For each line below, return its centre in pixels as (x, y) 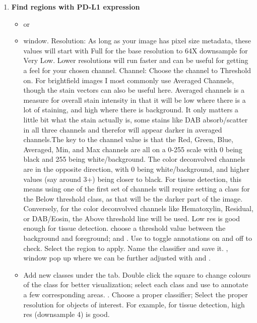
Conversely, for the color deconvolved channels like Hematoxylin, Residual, (138, 208)
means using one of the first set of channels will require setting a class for (137, 189)
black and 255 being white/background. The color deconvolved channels (134, 159)
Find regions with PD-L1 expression (76, 7)
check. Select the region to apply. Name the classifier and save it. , (126, 248)
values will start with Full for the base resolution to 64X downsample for (136, 50)
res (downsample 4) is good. (67, 314)
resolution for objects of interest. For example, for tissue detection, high (134, 304)
